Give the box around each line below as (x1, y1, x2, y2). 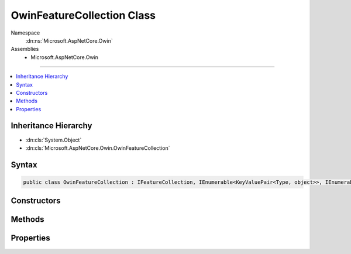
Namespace (11, 29, 40, 36)
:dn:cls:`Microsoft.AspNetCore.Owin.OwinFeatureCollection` (25, 144, 170, 152)
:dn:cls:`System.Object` (25, 136, 82, 143)
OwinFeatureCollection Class (11, 9, 156, 22)
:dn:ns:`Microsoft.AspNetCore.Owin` (25, 37, 113, 44)
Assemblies (11, 46, 39, 53)
